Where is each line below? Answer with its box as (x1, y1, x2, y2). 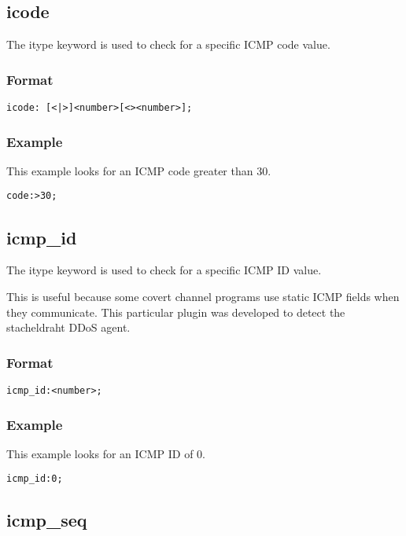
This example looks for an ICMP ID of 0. (6, 445, 205, 461)
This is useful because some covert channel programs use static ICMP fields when (6, 288, 400, 304)
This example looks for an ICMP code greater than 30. (6, 162, 271, 178)
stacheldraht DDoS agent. (6, 319, 131, 336)
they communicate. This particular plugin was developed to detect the (6, 303, 345, 320)
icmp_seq (6, 508, 87, 532)
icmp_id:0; (6, 473, 63, 485)
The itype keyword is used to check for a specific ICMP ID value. (6, 262, 322, 278)
